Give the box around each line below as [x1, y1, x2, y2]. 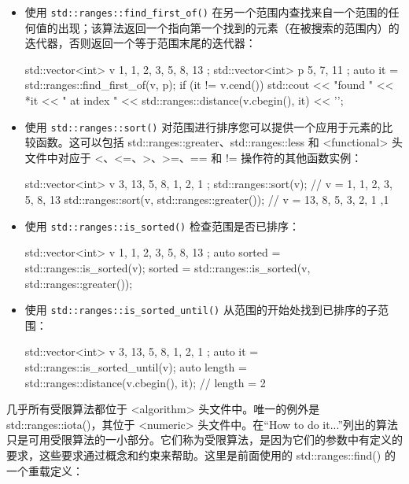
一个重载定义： [6, 462, 83, 478]
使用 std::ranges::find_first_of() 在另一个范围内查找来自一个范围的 [24, 4, 389, 20]
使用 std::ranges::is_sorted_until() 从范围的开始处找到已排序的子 [24, 301, 378, 318]
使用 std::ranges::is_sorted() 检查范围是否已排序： [24, 217, 300, 234]
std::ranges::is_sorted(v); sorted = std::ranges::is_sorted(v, [24, 259, 311, 275]
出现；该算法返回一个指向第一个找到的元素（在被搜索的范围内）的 [57, 19, 400, 35]
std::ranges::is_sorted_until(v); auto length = [24, 358, 247, 375]
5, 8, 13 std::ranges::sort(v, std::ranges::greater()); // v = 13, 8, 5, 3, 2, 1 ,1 [24, 191, 389, 208]
